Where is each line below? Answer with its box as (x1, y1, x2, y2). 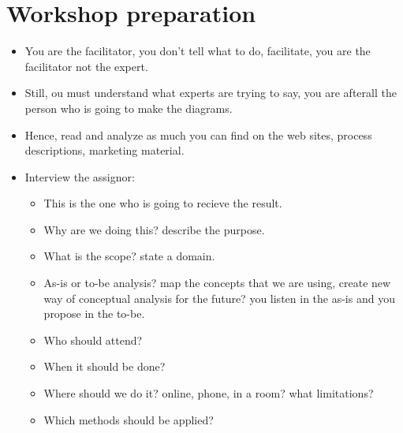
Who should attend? (43, 331, 143, 348)
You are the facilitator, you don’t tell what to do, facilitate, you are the (24, 43, 371, 59)
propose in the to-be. (43, 305, 145, 322)
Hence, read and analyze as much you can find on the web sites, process (24, 126, 372, 143)
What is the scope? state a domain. (43, 248, 215, 264)
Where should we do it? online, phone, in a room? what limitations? (43, 385, 374, 401)
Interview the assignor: (24, 168, 135, 185)
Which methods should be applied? (43, 411, 214, 427)
